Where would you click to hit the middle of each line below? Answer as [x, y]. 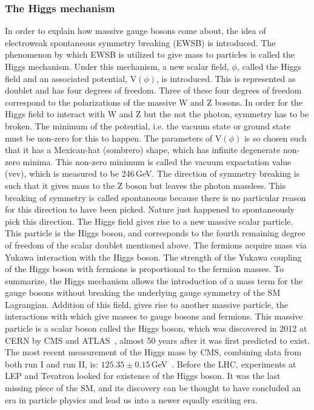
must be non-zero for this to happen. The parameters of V [113, 138]
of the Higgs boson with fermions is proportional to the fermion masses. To [144, 269]
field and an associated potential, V [71, 78]
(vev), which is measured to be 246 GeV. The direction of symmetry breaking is [152, 173]
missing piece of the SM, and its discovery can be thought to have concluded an [153, 388]
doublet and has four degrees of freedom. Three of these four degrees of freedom [153, 90]
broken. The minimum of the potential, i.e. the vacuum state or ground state [148, 125]
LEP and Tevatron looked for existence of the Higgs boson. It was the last [143, 376]
